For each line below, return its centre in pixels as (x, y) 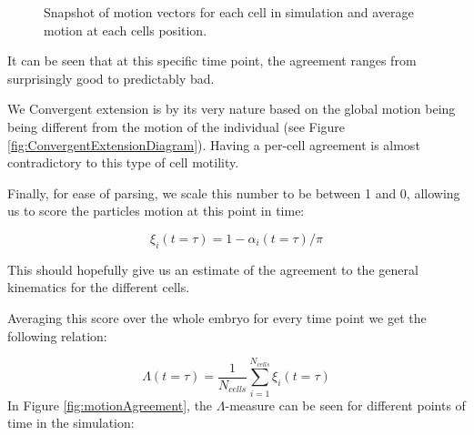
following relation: (57, 335)
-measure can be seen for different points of (345, 405)
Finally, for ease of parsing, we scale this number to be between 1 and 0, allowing (234, 192)
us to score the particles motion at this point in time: (156, 211)
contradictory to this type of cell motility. (123, 162)
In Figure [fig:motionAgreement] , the (110, 405)
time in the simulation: (71, 423)
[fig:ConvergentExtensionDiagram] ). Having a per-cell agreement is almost (214, 144)
